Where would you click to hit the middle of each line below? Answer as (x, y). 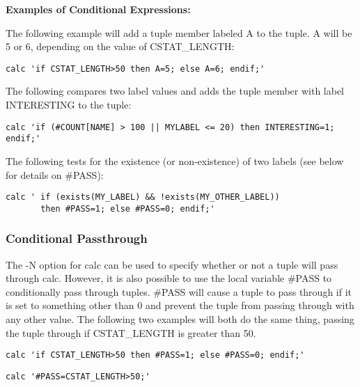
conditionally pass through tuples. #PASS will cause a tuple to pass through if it (179, 291)
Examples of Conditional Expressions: (98, 9)
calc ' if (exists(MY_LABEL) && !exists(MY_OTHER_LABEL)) (143, 197)
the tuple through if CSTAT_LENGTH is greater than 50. (131, 332)
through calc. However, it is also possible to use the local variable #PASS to (169, 278)
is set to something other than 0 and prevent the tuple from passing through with (180, 305)
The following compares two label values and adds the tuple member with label (175, 91)
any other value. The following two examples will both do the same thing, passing (180, 319)
